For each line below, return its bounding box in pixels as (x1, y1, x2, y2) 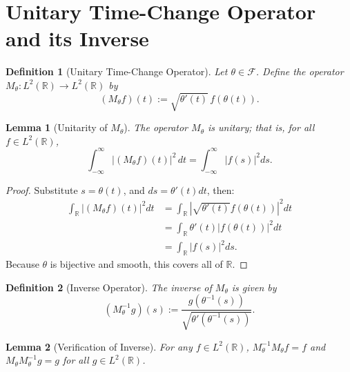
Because (6, 257, 39, 271)
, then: (206, 182, 235, 197)
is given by (231, 280, 277, 294)
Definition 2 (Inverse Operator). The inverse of (6, 280, 212, 294)
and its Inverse (6, 24, 149, 52)
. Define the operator (255, 64, 344, 79)
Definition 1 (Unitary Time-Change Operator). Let (6, 64, 228, 79)
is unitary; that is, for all (208, 120, 315, 135)
